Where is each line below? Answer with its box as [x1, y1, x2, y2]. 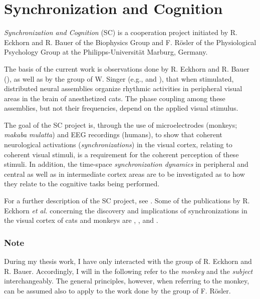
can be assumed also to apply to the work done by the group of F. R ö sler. [4, 285, 231, 295]
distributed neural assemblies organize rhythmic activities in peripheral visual [4, 83, 242, 94]
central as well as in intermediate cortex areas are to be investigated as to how [4, 168, 245, 179]
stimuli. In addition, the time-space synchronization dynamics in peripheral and [4, 159, 248, 169]
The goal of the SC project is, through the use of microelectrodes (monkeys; [4, 119, 237, 130]
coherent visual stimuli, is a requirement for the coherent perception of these [4, 149, 239, 159]
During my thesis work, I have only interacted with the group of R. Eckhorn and [4, 256, 252, 266]
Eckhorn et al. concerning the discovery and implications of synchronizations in [4, 205, 247, 215]
